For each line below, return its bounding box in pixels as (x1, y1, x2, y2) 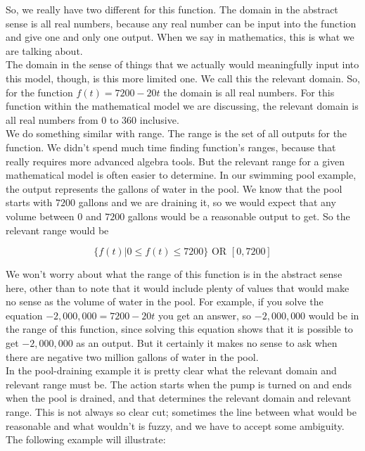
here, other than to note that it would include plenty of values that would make (6, 280, 350, 295)
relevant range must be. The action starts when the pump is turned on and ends (6, 376, 352, 391)
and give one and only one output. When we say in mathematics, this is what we (6, 30, 354, 44)
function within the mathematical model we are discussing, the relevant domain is (6, 99, 359, 113)
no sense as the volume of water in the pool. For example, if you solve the (6, 294, 324, 309)
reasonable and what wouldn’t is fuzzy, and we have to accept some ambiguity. (6, 418, 345, 433)
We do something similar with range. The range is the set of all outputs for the (6, 126, 347, 141)
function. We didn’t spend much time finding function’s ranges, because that (6, 139, 336, 154)
